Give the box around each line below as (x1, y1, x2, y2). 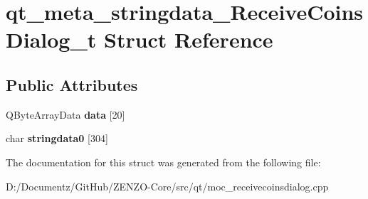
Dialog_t (6, 25, 97, 54)
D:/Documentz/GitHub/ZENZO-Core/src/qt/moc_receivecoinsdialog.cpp (6, 178, 329, 193)
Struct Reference (103, 25, 273, 54)
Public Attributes (6, 73, 138, 95)
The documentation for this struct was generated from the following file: (6, 154, 321, 169)
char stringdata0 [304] (6, 131, 108, 146)
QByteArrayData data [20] (6, 107, 125, 122)
